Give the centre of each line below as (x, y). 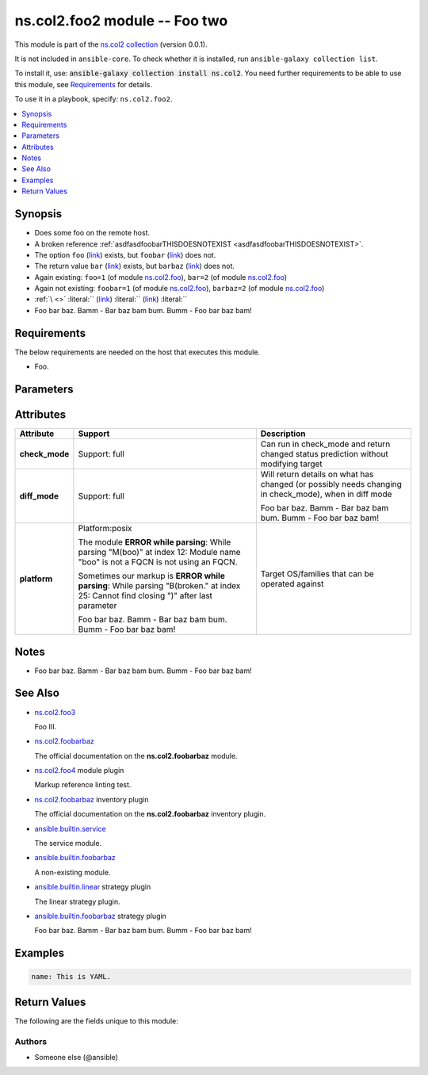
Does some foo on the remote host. (92, 233)
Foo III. (46, 726)
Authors (31, 1041)
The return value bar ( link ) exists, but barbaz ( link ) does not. (135, 266)
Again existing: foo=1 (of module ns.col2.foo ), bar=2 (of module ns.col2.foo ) (160, 277)
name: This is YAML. (71, 977)
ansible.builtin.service (70, 828)
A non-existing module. (73, 872)
